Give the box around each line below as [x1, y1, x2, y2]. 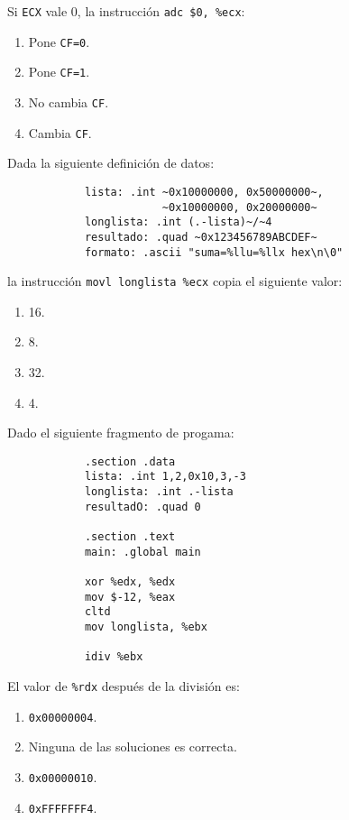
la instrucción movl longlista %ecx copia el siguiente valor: [7, 272, 343, 290]
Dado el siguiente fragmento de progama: [7, 423, 234, 442]
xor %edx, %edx [84, 576, 176, 589]
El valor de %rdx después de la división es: [7, 676, 240, 695]
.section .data [84, 455, 176, 468]
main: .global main [84, 545, 201, 558]
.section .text [84, 530, 176, 544]
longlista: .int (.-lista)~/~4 [84, 216, 272, 229]
